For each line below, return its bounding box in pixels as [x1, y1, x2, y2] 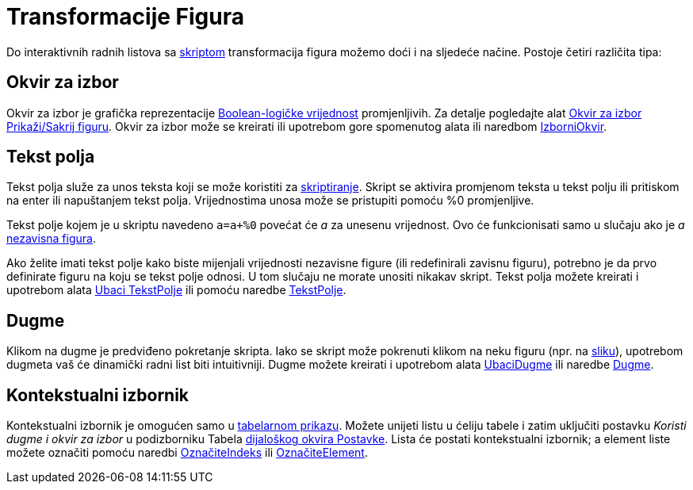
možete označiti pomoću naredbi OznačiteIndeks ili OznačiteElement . [6, 446, 368, 460]
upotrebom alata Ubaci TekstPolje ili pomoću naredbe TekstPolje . [6, 283, 346, 297]
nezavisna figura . [6, 232, 96, 246]
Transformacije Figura [6, 3, 245, 30]
